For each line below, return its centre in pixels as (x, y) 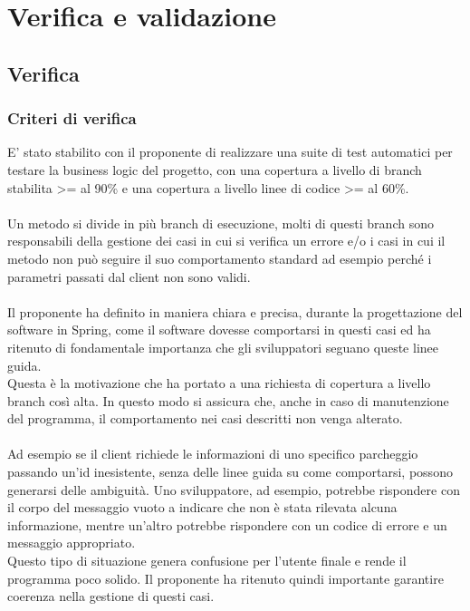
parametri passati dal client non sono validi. (129, 276)
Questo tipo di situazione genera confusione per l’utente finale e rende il (207, 561)
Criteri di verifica (72, 118)
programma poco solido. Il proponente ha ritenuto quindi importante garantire (225, 578)
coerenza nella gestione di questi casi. (111, 596)
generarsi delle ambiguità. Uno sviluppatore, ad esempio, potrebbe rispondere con (234, 489)
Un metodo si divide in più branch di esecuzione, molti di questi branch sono (221, 223)
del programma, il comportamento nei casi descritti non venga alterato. (205, 418)
